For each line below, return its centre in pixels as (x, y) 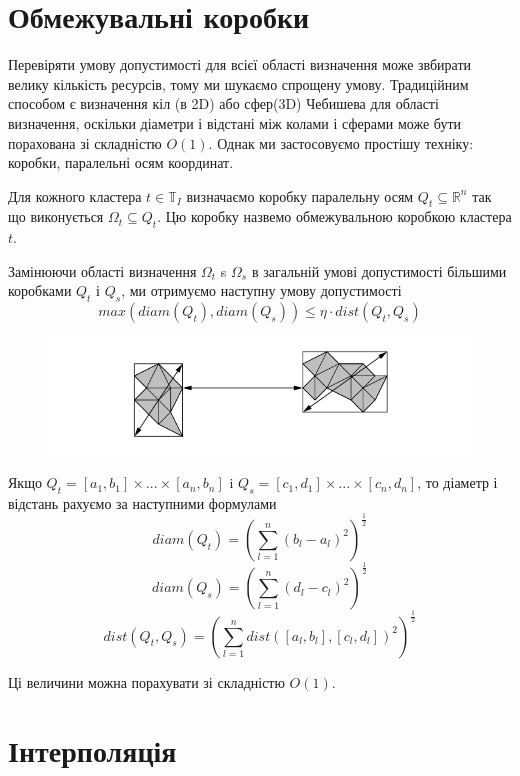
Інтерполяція (92, 750)
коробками (40, 290)
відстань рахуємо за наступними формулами (142, 502)
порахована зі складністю (85, 142)
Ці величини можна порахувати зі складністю (146, 681)
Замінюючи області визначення (102, 270)
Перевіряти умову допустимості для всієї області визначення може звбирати (240, 64)
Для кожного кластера (75, 195)
